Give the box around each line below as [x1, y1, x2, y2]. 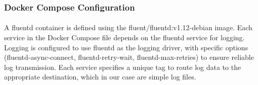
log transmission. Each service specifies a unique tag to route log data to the [4, 61, 241, 72]
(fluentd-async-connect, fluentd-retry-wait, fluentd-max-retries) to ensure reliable [4, 52, 254, 62]
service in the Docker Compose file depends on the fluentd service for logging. [4, 32, 245, 43]
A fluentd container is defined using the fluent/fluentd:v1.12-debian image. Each [4, 22, 252, 33]
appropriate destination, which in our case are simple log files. [4, 71, 196, 82]
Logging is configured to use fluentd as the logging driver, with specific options [4, 42, 248, 52]
